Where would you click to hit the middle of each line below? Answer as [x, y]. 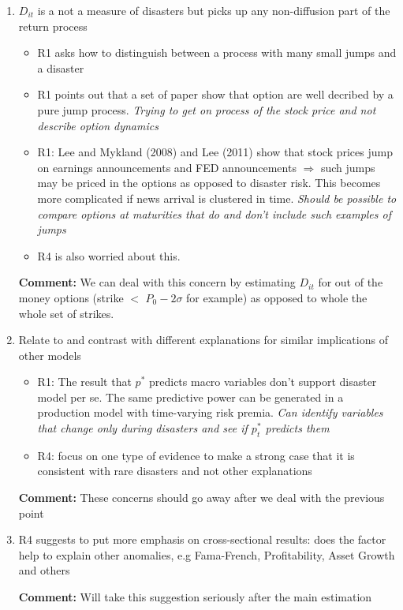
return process [53, 26]
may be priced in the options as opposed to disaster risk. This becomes [209, 183]
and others [44, 570]
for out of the [351, 282]
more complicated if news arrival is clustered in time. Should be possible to [217, 198]
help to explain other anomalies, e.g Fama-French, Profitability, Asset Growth [207, 554]
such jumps [348, 167]
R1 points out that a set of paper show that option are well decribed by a [215, 94]
